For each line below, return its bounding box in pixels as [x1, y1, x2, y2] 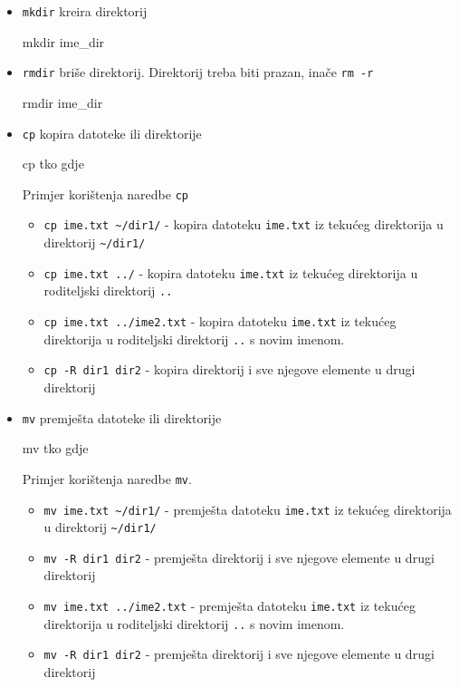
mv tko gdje [22, 439, 89, 458]
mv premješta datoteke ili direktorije [22, 408, 222, 427]
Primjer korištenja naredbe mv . [22, 469, 192, 488]
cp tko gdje [22, 154, 84, 173]
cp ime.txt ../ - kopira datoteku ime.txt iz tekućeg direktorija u [43, 263, 418, 282]
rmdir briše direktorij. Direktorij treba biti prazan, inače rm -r [22, 63, 374, 82]
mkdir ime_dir [22, 32, 105, 51]
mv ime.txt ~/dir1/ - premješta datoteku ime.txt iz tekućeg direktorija [43, 499, 452, 518]
